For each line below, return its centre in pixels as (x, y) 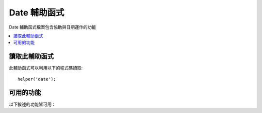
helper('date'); (37, 79)
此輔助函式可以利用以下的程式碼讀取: (46, 68)
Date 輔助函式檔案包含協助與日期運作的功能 (53, 27)
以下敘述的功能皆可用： (32, 104)
